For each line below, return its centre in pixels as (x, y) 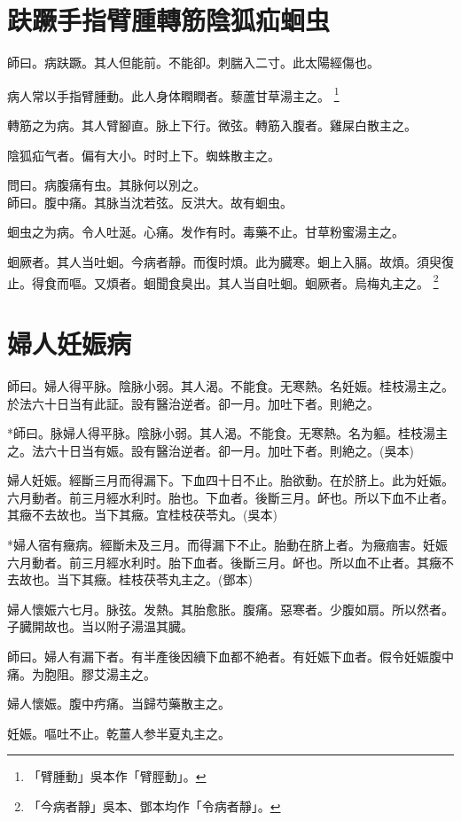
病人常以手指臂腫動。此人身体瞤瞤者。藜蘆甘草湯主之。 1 (173, 94)
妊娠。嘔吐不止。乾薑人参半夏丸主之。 (119, 733)
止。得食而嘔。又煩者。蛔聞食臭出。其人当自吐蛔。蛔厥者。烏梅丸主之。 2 (223, 281)
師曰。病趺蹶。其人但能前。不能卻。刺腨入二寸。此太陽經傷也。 (193, 63)
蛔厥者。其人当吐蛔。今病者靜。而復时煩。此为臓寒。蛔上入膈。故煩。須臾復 (230, 261)
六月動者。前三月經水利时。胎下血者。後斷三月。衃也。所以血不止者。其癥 (224, 562)
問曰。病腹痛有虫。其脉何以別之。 (106, 185)
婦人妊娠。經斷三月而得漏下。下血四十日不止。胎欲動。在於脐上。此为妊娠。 (230, 480)
